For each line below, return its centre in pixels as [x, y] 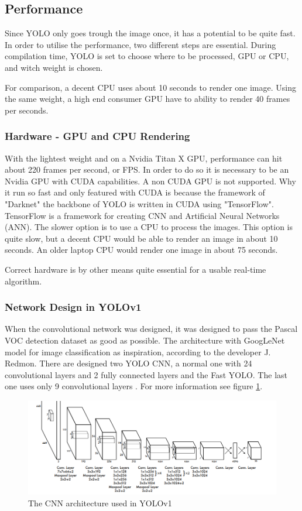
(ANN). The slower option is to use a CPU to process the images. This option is [149, 227]
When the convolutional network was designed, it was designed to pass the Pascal [151, 329]
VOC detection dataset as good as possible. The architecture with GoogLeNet [145, 340]
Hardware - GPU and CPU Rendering [97, 136]
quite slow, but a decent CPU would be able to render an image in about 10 [141, 238]
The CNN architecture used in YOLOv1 [100, 503]
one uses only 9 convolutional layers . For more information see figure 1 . [134, 386]
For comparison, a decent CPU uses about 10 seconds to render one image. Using [150, 87]
